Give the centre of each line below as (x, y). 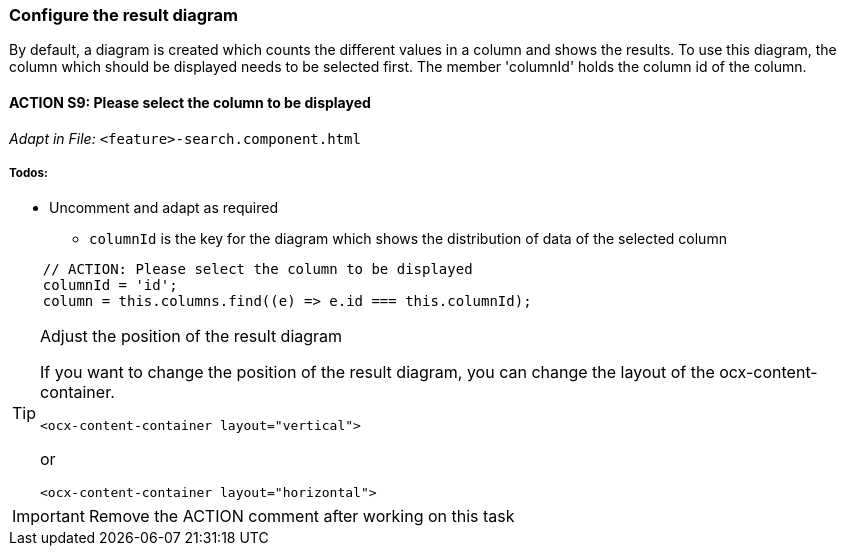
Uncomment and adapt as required (163, 208)
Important (48, 516)
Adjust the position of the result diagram (191, 336)
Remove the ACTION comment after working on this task (301, 516)
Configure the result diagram (123, 15)
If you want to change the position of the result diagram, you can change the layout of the (377, 372)
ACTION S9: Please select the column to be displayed (190, 102)
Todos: (28, 172)
